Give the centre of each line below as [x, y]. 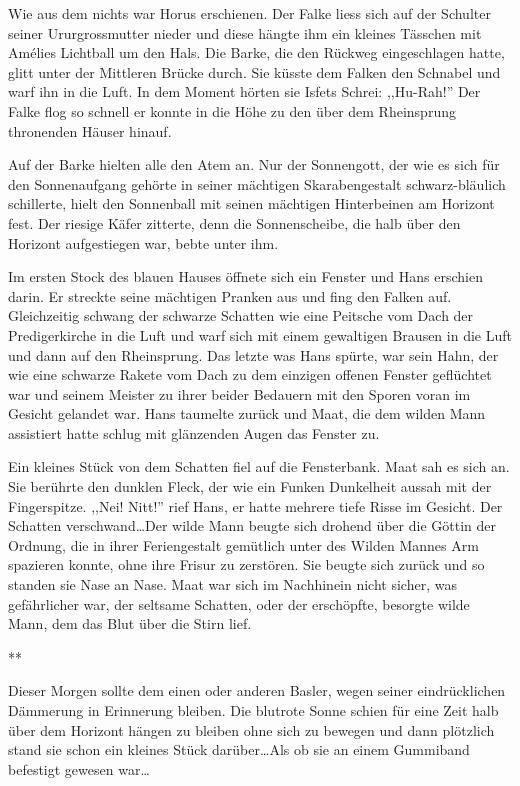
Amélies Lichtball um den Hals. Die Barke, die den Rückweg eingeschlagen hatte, [256, 52]
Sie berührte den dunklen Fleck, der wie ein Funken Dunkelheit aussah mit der [250, 486]
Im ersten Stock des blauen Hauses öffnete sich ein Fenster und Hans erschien [245, 276]
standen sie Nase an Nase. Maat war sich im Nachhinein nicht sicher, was [232, 584]
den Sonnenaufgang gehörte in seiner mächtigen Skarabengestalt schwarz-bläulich [257, 183]
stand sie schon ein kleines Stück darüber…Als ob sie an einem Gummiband [239, 749]
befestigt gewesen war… [79, 768]
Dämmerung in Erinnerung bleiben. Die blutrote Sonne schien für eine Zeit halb [253, 710]
